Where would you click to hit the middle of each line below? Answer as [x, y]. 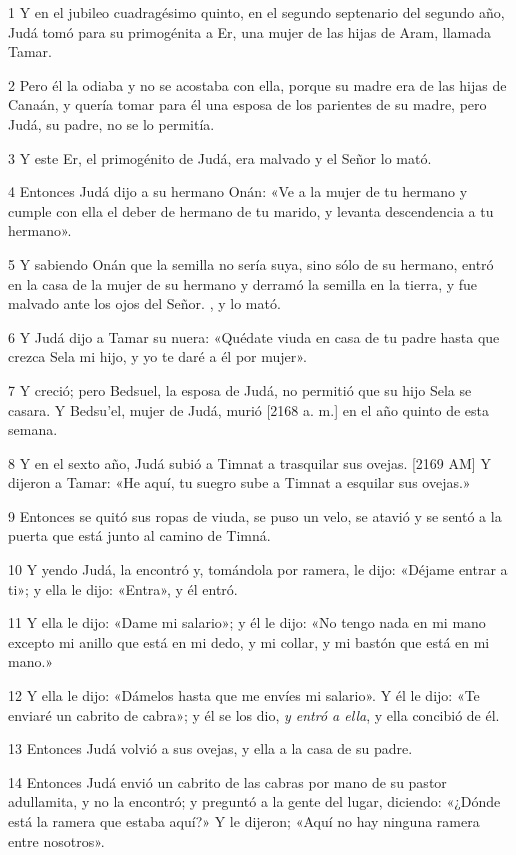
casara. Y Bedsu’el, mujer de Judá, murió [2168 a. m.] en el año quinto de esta [248, 409]
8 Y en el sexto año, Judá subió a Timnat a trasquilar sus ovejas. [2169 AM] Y [249, 462]
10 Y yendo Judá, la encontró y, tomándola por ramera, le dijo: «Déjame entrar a [258, 569]
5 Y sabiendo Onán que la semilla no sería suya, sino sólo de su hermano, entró [251, 263]
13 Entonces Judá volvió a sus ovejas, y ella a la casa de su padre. [210, 748]
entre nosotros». [56, 840]
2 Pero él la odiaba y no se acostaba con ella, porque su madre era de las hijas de [257, 84]
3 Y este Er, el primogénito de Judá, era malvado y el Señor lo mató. [220, 157]
